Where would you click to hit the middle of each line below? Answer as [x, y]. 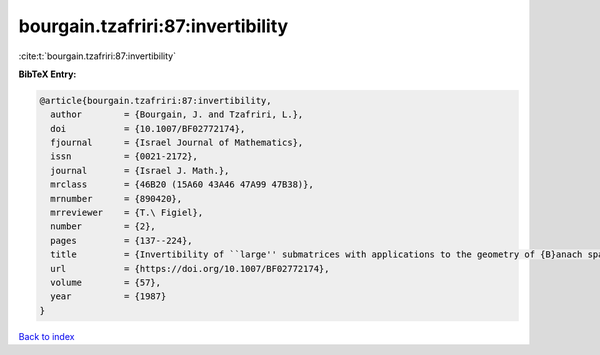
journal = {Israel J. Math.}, [140, 170]
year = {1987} [108, 296]
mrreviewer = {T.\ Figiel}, [127, 213]
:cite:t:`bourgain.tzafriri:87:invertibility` [97, 56]
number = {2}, [103, 226]
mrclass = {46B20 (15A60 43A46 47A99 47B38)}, [182, 184]
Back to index [46, 336]
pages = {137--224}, [122, 240]
